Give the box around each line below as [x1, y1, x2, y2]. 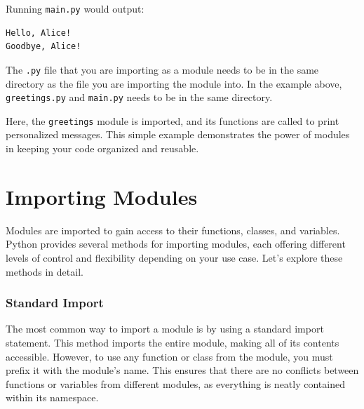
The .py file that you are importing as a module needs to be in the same [6, 62, 319, 76]
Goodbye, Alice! [6, 41, 81, 52]
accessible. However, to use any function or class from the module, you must [6, 349, 333, 363]
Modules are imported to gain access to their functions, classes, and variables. [6, 222, 340, 237]
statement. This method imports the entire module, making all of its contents [6, 335, 339, 349]
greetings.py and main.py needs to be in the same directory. [6, 90, 273, 105]
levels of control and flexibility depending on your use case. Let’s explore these [6, 250, 343, 264]
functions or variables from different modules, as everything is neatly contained [6, 376, 345, 391]
